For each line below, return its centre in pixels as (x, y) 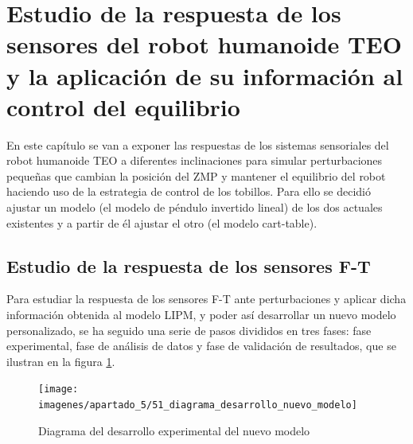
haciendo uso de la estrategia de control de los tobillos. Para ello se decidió (189, 191)
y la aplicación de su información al (205, 75)
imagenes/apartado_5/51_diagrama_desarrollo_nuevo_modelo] (198, 405)
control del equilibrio (123, 106)
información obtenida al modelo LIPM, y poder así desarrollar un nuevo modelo (201, 315)
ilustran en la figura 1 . (61, 361)
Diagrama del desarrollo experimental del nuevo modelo (174, 430)
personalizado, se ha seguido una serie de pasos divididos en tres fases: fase (189, 330)
